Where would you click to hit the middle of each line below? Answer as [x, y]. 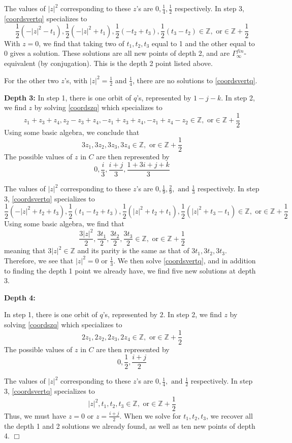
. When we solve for [150, 415]
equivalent [20, 63]
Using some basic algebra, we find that [64, 223]
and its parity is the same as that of [133, 250]
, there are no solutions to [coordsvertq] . [195, 80]
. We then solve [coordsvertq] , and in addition [185, 260]
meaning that [25, 250]
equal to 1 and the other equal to [203, 43]
